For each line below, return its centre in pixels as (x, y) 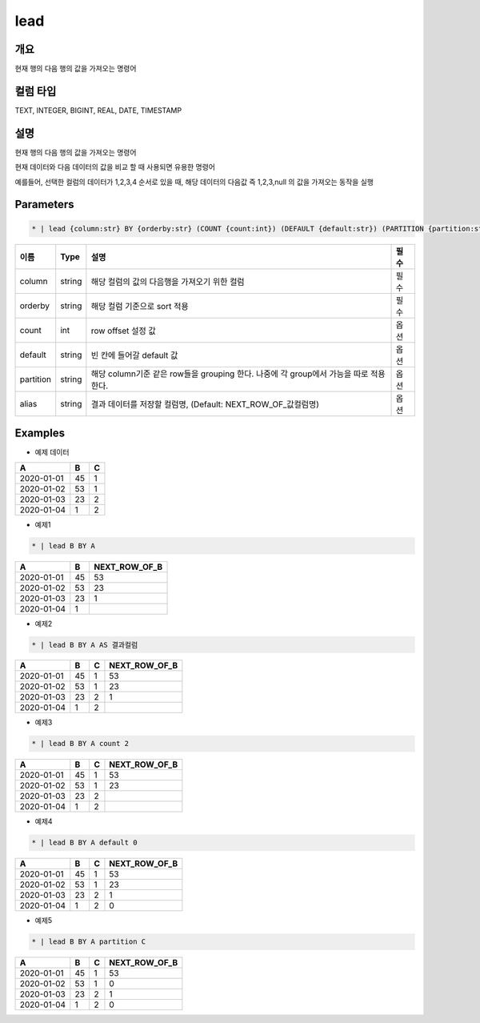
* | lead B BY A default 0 (84, 843)
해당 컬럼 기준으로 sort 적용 (140, 306)
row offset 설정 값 (123, 331)
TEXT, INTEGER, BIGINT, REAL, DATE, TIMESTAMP (98, 110)
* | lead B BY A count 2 (80, 744)
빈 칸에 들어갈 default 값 (134, 355)
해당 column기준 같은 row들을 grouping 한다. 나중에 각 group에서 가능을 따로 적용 (238, 374)
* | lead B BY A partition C (89, 942)
